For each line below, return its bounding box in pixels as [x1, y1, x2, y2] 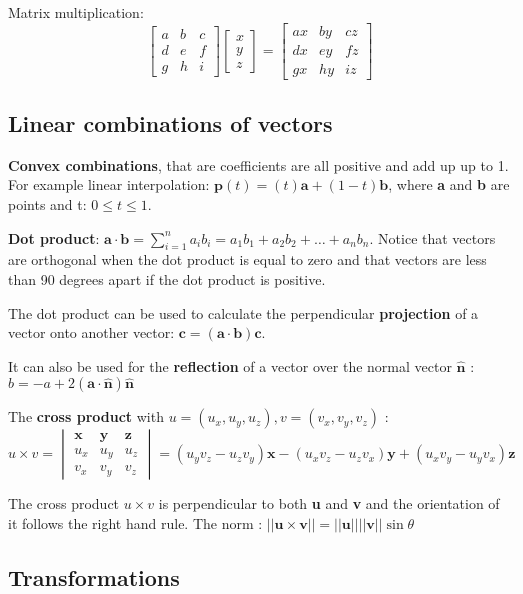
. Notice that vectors [369, 227, 496, 248]
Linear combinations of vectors [8, 108, 333, 139]
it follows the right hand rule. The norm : [8, 513, 263, 534]
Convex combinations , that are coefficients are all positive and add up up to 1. [8, 154, 509, 175]
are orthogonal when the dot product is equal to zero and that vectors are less [8, 249, 487, 270]
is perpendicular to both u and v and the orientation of [158, 493, 500, 514]
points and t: [8, 194, 87, 215]
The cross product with [8, 406, 164, 427]
